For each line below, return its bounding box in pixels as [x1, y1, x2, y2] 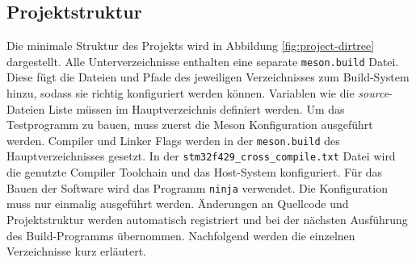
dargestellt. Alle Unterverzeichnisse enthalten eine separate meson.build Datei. [6, 52, 399, 69]
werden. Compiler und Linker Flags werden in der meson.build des [6, 131, 340, 148]
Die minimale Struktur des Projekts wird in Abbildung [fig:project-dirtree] [6, 37, 375, 54]
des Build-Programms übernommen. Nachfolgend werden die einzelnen [6, 227, 355, 243]
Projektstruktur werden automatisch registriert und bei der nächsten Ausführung [6, 210, 408, 227]
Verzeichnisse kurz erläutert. [6, 243, 146, 260]
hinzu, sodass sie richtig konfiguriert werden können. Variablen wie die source [6, 85, 389, 102]
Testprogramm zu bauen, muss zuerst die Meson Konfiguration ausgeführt [6, 116, 373, 133]
